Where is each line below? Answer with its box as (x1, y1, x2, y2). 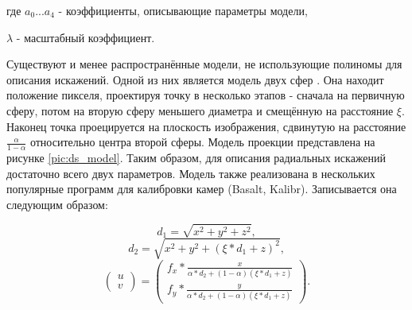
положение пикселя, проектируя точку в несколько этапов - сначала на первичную (6, 87, 405, 103)
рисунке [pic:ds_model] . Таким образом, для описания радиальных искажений (6, 149, 387, 165)
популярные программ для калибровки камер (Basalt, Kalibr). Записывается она (6, 180, 397, 197)
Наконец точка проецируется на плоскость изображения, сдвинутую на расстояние (6, 118, 406, 134)
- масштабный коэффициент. (16, 29, 155, 45)
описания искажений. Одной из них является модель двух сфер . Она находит (6, 71, 384, 87)
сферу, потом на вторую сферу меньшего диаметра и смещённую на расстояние (6, 102, 394, 118)
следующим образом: (6, 196, 108, 212)
